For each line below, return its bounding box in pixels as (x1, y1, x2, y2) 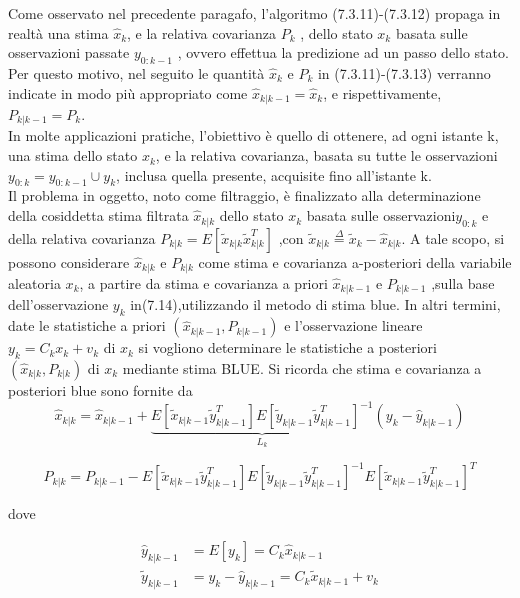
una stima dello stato (8, 145, 138, 166)
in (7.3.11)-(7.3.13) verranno (317, 62, 491, 83)
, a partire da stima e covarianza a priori (79, 272, 328, 293)
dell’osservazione (8, 294, 109, 315)
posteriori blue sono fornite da (8, 380, 193, 401)
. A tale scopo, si (401, 227, 505, 248)
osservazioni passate (8, 42, 130, 63)
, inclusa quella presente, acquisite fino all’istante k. (116, 164, 432, 185)
